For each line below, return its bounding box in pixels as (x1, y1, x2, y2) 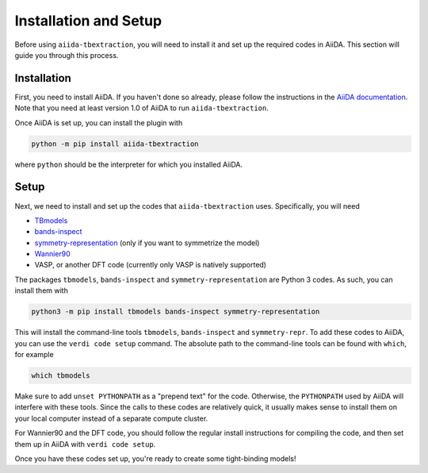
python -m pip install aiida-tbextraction (31, 139, 199, 148)
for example (14, 349, 55, 359)
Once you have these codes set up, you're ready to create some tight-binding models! (14, 453, 296, 463)
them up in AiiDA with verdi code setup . (14, 439, 156, 448)
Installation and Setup (14, 12, 162, 29)
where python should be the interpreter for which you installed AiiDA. (14, 160, 243, 169)
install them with (14, 286, 69, 295)
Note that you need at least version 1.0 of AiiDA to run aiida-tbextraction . (14, 103, 269, 113)
